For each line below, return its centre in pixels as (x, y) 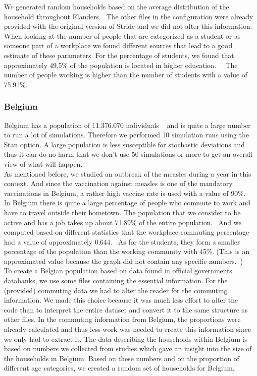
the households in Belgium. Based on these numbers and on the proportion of (122, 358)
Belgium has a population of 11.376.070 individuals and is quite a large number (128, 125)
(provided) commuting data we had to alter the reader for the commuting (116, 290)
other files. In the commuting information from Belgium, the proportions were (122, 319)
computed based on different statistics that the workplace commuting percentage (127, 232)
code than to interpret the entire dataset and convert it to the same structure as (126, 309)
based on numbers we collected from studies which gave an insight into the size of (128, 348)
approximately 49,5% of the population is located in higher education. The (121, 65)
